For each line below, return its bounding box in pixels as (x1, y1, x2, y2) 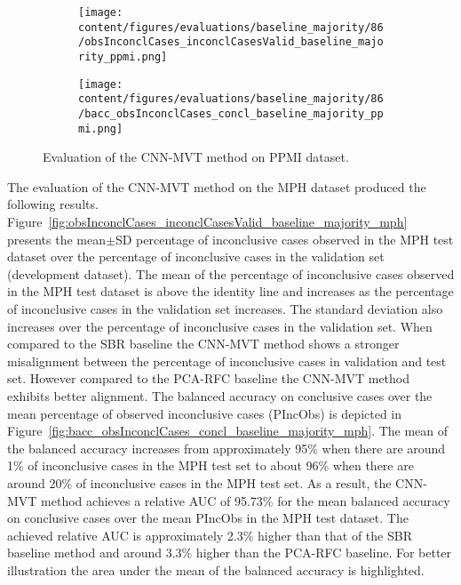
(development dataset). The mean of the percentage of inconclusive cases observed (7, 264, 455, 283)
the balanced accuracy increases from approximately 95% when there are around (7, 438, 446, 457)
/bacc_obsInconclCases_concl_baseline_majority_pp (78, 107, 384, 120)
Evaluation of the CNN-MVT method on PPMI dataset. (43, 148, 349, 166)
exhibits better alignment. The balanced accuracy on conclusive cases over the (7, 386, 433, 405)
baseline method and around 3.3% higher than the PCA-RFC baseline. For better (7, 543, 452, 562)
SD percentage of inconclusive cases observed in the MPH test (115, 229, 454, 248)
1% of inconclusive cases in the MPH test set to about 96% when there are (7, 456, 414, 475)
